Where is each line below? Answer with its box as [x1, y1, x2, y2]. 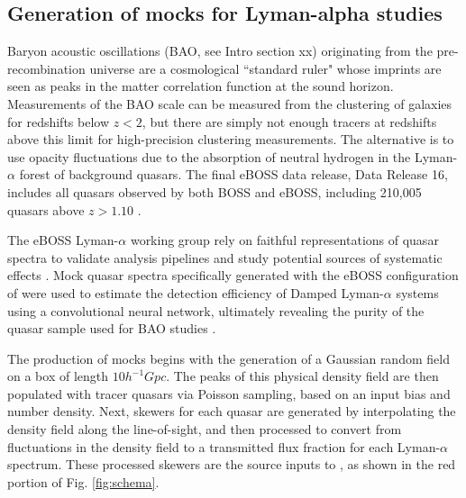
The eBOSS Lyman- [7, 231, 119, 249]
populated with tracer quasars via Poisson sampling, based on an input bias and [7, 384, 451, 403]
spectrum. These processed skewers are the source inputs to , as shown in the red [7, 455, 456, 474]
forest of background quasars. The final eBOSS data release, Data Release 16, [19, 165, 448, 184]
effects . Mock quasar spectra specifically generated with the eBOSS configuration [7, 266, 459, 285]
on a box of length [7, 367, 109, 385]
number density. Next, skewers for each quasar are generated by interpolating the [7, 402, 456, 421]
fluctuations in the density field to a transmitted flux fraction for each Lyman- [7, 437, 441, 456]
